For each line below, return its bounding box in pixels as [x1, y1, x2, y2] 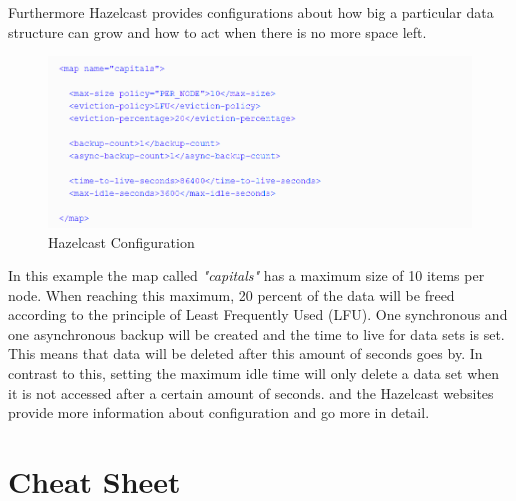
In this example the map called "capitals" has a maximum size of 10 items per [8, 265, 485, 286]
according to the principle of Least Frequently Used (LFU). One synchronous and [8, 304, 508, 325]
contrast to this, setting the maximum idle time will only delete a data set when [8, 363, 500, 384]
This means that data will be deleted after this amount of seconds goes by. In [8, 343, 483, 364]
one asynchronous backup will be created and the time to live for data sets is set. [8, 323, 505, 344]
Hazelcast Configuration [48, 231, 195, 252]
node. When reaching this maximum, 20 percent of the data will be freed [8, 284, 455, 305]
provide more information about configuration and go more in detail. [8, 402, 430, 423]
